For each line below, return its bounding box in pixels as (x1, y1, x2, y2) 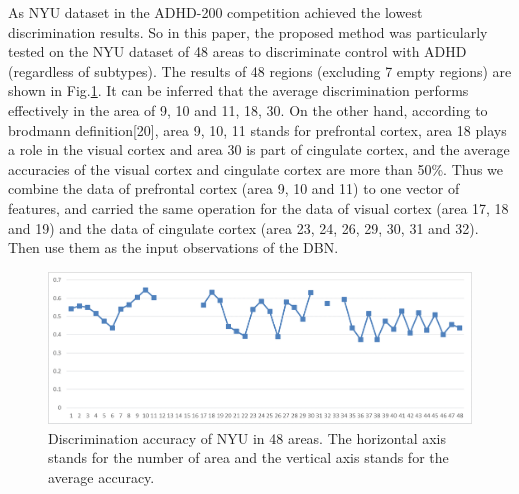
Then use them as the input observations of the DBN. (8, 237, 339, 258)
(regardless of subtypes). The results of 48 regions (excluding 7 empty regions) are (8, 60, 512, 81)
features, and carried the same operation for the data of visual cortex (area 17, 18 (8, 197, 509, 218)
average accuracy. (48, 467, 155, 488)
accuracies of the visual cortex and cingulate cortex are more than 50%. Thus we (8, 158, 504, 179)
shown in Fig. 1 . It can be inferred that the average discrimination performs (8, 80, 469, 101)
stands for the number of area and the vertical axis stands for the (48, 447, 449, 468)
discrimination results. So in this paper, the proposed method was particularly (8, 21, 488, 42)
